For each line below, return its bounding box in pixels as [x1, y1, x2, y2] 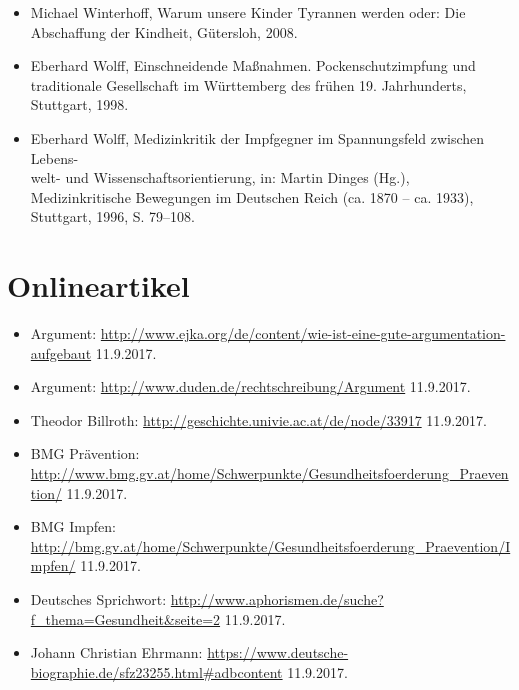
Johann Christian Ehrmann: [30, 642, 203, 663]
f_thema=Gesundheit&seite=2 [30, 608, 221, 629]
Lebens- [30, 147, 79, 168]
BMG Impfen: [30, 516, 116, 537]
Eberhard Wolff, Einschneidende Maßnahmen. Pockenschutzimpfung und [30, 55, 476, 76]
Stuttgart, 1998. [30, 94, 129, 115]
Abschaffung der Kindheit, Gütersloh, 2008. [30, 21, 298, 42]
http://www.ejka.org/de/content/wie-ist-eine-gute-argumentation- [100, 323, 506, 344]
